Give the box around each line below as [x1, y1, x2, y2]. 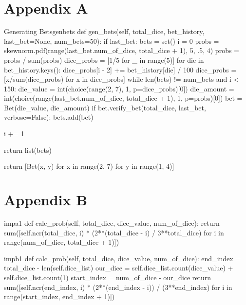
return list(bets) [4, 144, 52, 155]
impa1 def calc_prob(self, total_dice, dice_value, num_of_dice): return [4, 217, 220, 228]
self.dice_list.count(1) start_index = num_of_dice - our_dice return [4, 272, 211, 282]
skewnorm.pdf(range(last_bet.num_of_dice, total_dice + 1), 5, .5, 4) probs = [4, 45, 239, 55]
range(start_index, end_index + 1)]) [4, 291, 115, 302]
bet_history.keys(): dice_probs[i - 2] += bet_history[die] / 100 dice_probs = [4, 64, 237, 74]
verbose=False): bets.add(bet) [4, 112, 94, 122]
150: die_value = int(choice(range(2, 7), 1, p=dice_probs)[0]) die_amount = [4, 83, 234, 93]
